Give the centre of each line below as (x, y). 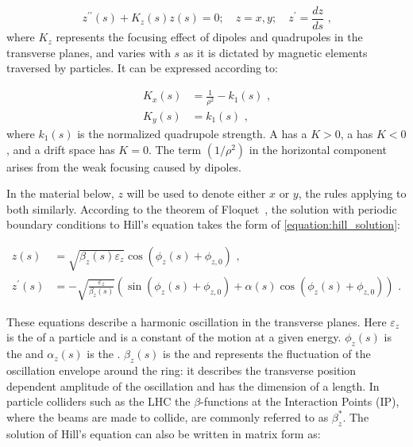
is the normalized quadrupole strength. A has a (192, 134)
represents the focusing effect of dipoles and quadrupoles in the (209, 37)
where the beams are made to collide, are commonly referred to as (168, 416)
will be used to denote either (196, 193)
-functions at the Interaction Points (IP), (300, 401)
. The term (175, 149)
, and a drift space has (61, 149)
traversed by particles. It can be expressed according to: (142, 68)
